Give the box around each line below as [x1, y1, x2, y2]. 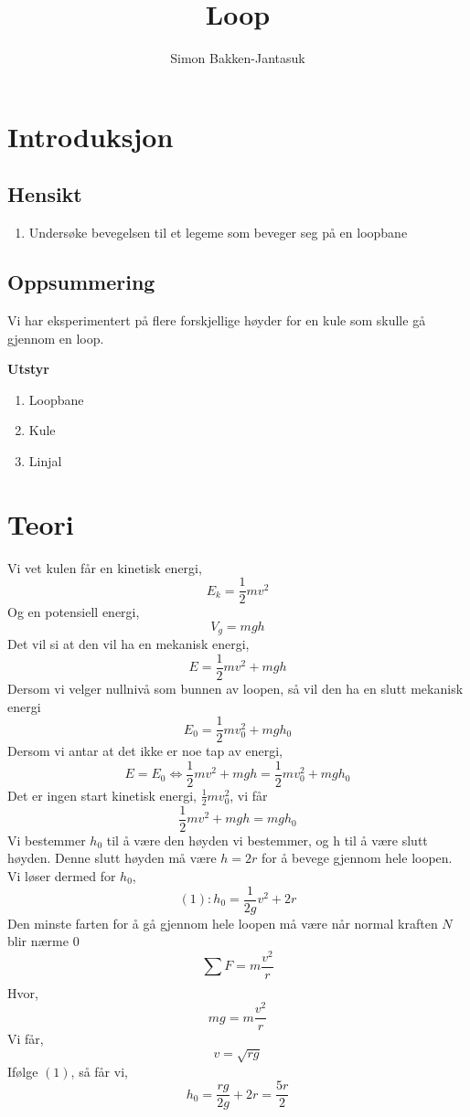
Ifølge [7, 1061, 38, 1080]
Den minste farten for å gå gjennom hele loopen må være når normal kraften [7, 913, 438, 932]
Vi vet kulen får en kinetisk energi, [7, 558, 202, 577]
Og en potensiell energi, [7, 602, 140, 622]
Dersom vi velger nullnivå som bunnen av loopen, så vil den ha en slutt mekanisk [7, 678, 464, 697]
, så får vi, [70, 1061, 128, 1080]
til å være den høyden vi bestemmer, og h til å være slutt [106, 830, 428, 849]
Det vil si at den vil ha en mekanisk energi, [7, 634, 250, 654]
